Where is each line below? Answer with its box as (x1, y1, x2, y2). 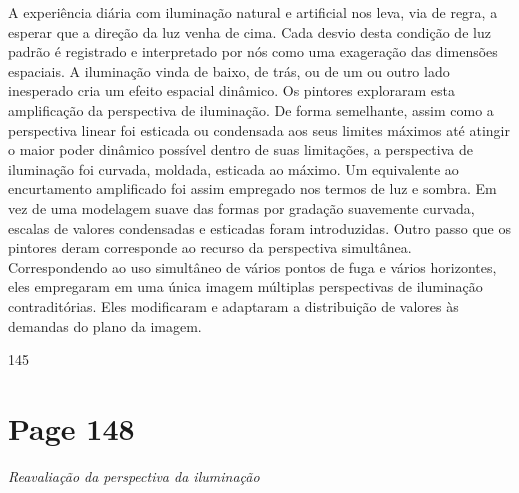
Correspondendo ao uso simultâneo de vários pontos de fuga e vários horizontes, (8, 256, 497, 277)
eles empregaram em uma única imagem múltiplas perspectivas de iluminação (8, 276, 483, 297)
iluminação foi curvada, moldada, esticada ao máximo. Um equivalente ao (8, 158, 459, 179)
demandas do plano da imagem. (8, 315, 202, 336)
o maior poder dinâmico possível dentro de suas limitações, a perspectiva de (8, 139, 473, 160)
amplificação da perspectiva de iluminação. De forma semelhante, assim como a (8, 99, 494, 120)
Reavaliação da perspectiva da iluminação (8, 465, 260, 486)
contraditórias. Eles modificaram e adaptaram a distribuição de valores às (8, 295, 459, 316)
